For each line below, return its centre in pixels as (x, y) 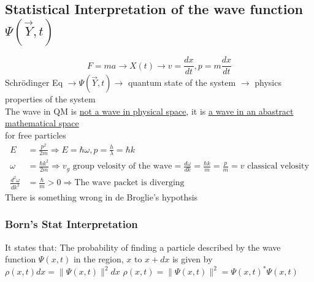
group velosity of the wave (122, 166)
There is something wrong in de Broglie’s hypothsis (101, 196)
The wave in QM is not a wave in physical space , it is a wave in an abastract (149, 111)
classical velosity (278, 166)
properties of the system (50, 99)
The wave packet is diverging (129, 183)
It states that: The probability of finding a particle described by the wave (143, 247)
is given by (193, 259)
